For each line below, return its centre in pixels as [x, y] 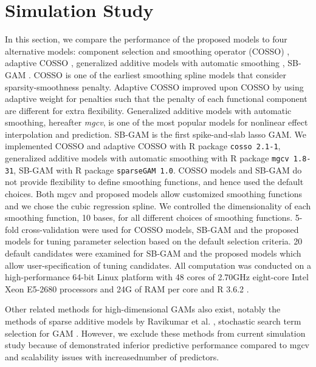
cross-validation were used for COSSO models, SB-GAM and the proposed [160, 229]
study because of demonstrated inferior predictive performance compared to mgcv [157, 345]
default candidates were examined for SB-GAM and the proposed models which [153, 253]
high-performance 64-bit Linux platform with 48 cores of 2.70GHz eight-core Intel [157, 277]
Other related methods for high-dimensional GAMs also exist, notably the [143, 309]
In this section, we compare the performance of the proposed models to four [146, 39]
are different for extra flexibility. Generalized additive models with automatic [148, 110]
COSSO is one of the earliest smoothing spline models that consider [160, 74]
